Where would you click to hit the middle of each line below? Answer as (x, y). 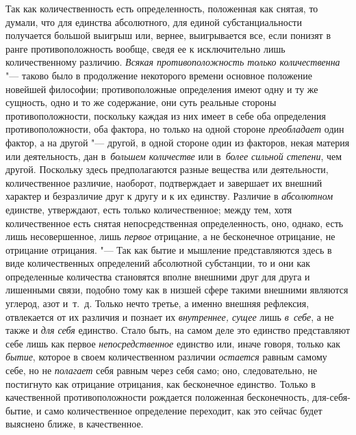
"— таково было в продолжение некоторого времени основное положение (159, 75)
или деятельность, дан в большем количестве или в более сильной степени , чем (174, 156)
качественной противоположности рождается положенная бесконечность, (157, 397)
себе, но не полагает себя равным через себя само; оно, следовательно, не (162, 370)
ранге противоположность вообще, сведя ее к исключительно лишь (145, 48)
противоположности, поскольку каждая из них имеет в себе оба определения (166, 115)
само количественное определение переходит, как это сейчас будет (183, 410)
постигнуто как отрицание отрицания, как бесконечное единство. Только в (161, 383)
